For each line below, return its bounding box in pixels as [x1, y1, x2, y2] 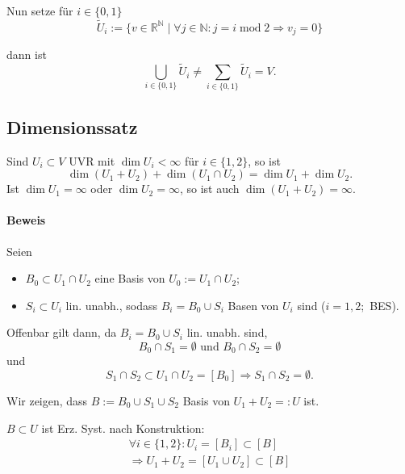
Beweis [6, 212, 46, 229]
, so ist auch [179, 180, 240, 197]
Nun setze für [6, 2, 73, 19]
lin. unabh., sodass [65, 296, 158, 313]
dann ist [6, 46, 47, 63]
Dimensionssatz [6, 114, 138, 139]
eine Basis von [94, 270, 165, 287]
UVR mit [69, 152, 115, 169]
